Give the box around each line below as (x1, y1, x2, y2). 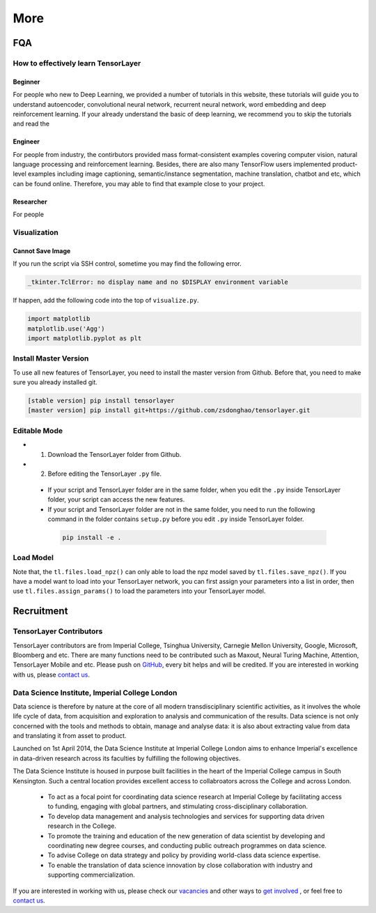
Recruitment (13, 605, 68, 617)
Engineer (13, 137, 40, 146)
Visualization (13, 227, 58, 237)
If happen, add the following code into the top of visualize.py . (13, 296, 199, 305)
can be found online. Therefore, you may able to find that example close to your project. (13, 179, 265, 188)
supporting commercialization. (47, 870, 135, 879)
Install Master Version (13, 354, 89, 363)
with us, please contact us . (13, 670, 91, 679)
